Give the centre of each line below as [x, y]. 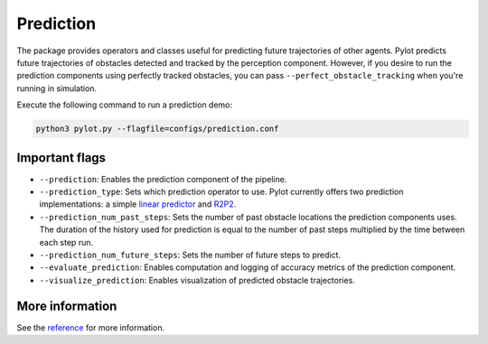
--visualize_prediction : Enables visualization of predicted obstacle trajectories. [197, 280]
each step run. [66, 242]
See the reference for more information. [91, 327]
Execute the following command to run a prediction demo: [125, 105]
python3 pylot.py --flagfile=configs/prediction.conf [157, 129]
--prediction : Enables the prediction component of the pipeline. [163, 179]
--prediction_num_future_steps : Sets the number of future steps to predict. [190, 255]
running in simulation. [57, 88]
